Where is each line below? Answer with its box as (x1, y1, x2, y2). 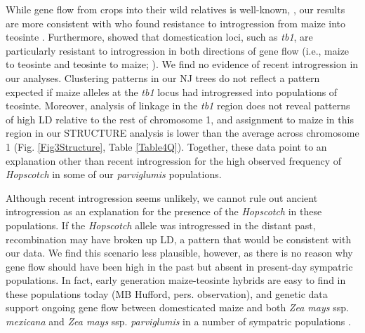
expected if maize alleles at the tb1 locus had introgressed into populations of (6, 84, 338, 99)
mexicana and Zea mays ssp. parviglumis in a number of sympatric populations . (6, 314, 351, 329)
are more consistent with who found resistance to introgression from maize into (6, 15, 346, 30)
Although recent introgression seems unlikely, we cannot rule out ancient (6, 190, 318, 205)
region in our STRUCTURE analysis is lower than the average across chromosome (6, 125, 359, 140)
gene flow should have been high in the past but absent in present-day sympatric (6, 259, 353, 273)
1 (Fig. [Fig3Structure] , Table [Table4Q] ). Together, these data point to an (6, 139, 327, 154)
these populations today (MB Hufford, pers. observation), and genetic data (6, 286, 328, 301)
